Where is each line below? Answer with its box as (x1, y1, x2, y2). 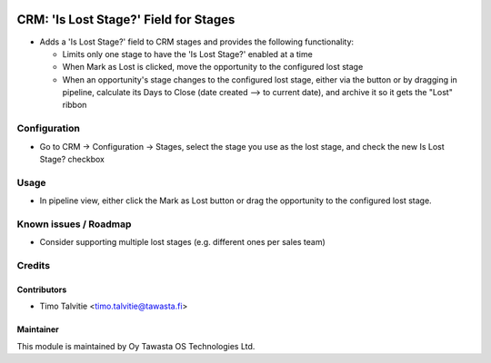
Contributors (16, 284, 67, 295)
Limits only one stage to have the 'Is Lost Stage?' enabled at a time (62, 48, 313, 59)
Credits (16, 260, 50, 272)
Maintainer (16, 324, 59, 335)
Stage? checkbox (39, 154, 105, 164)
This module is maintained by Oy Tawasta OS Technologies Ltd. (16, 340, 256, 351)
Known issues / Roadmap (16, 218, 132, 231)
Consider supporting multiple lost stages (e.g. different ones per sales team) (39, 237, 326, 248)
